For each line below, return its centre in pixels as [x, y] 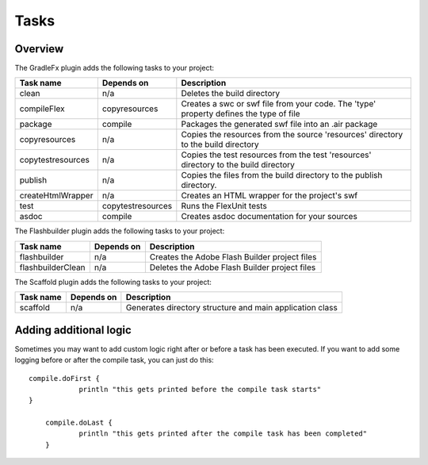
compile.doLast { [78, 423]
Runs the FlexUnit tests [224, 206]
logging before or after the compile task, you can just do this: [114, 360]
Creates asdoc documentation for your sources [269, 217]
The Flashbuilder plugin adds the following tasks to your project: [120, 231]
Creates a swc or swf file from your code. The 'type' [279, 104]
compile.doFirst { [65, 378]
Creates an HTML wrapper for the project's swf [269, 196]
